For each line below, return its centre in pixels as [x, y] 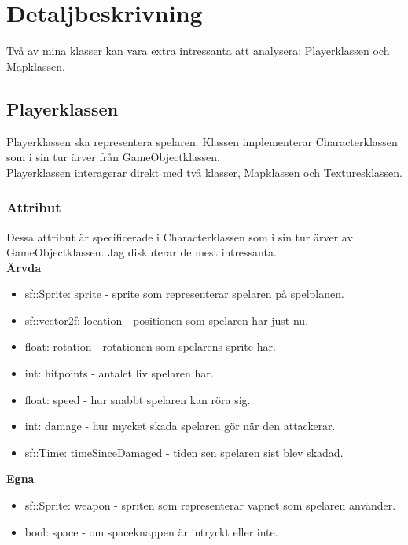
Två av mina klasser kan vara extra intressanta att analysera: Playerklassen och [198, 51]
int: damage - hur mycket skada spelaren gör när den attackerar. [180, 426]
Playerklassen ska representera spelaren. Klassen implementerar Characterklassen [202, 141]
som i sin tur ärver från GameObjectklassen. [114, 157]
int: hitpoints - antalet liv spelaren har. [119, 373]
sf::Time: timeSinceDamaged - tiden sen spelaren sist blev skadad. [184, 452]
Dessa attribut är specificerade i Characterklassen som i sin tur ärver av [180, 236]
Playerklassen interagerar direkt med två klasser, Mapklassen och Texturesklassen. [204, 172]
